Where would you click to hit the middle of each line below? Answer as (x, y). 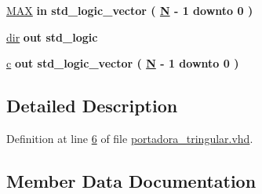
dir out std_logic (52, 37)
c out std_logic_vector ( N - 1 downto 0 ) (123, 63)
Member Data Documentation (131, 180)
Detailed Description (92, 106)
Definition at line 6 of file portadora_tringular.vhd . (130, 138)
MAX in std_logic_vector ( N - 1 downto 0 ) (130, 10)
